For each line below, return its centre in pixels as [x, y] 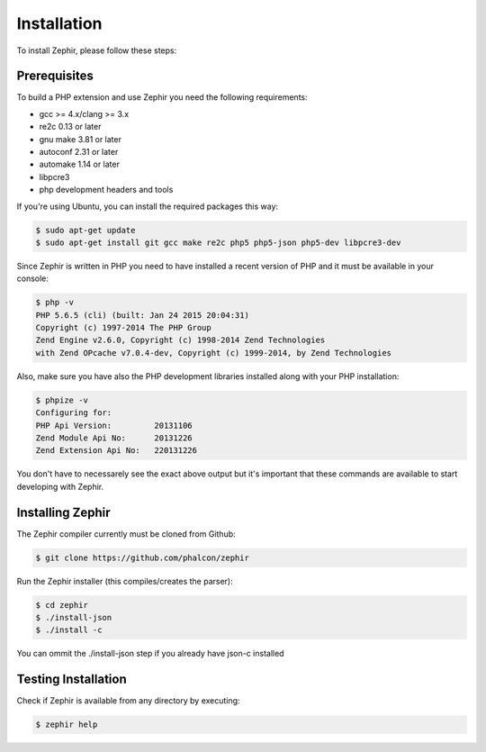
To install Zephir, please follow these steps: [97, 50]
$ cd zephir [62, 605]
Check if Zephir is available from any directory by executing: [128, 701]
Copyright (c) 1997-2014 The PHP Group [123, 328]
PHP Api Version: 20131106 [114, 425]
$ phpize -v [62, 400]
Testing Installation [72, 680]
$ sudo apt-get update [85, 230]
